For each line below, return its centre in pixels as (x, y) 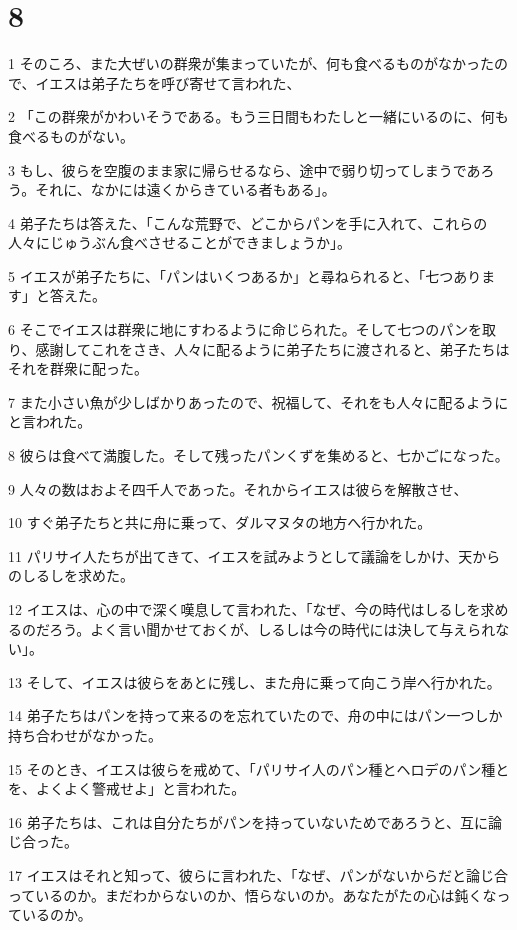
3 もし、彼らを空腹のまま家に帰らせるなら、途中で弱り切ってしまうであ (244, 169)
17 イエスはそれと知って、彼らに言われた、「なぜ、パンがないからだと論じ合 (258, 874)
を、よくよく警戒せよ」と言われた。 (127, 788)
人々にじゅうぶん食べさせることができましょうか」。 (179, 242)
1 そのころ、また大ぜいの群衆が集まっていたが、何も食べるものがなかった (251, 63)
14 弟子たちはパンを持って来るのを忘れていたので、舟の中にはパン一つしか (255, 715)
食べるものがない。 (71, 135)
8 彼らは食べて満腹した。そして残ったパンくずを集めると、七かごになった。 (258, 455)
